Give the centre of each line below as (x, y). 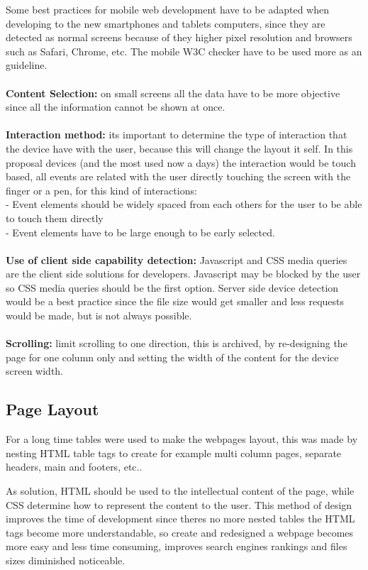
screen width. (35, 371)
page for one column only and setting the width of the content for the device (172, 357)
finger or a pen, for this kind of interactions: (101, 190)
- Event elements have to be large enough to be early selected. (140, 232)
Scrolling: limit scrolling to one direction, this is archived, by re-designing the (177, 343)
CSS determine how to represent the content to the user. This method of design (179, 504)
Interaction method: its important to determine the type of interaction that (177, 135)
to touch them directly (55, 218)
